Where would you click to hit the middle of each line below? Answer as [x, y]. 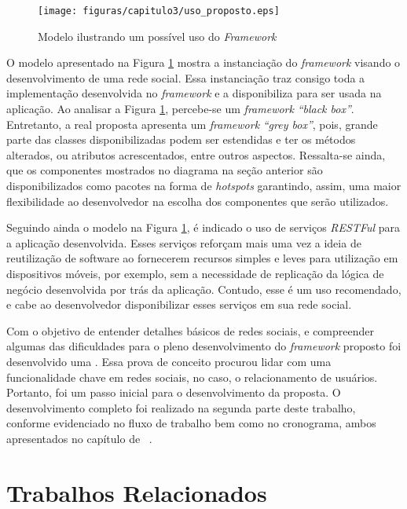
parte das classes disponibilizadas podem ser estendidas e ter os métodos [181, 139]
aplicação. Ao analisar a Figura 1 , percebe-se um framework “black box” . [180, 109]
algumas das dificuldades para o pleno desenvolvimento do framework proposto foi [204, 346]
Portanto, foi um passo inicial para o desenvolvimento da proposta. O [174, 392]
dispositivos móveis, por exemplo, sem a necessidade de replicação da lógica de [195, 273]
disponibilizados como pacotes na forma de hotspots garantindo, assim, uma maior [204, 185]
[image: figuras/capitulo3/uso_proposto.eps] [159, 11]
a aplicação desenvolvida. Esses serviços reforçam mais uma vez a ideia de [184, 242]
